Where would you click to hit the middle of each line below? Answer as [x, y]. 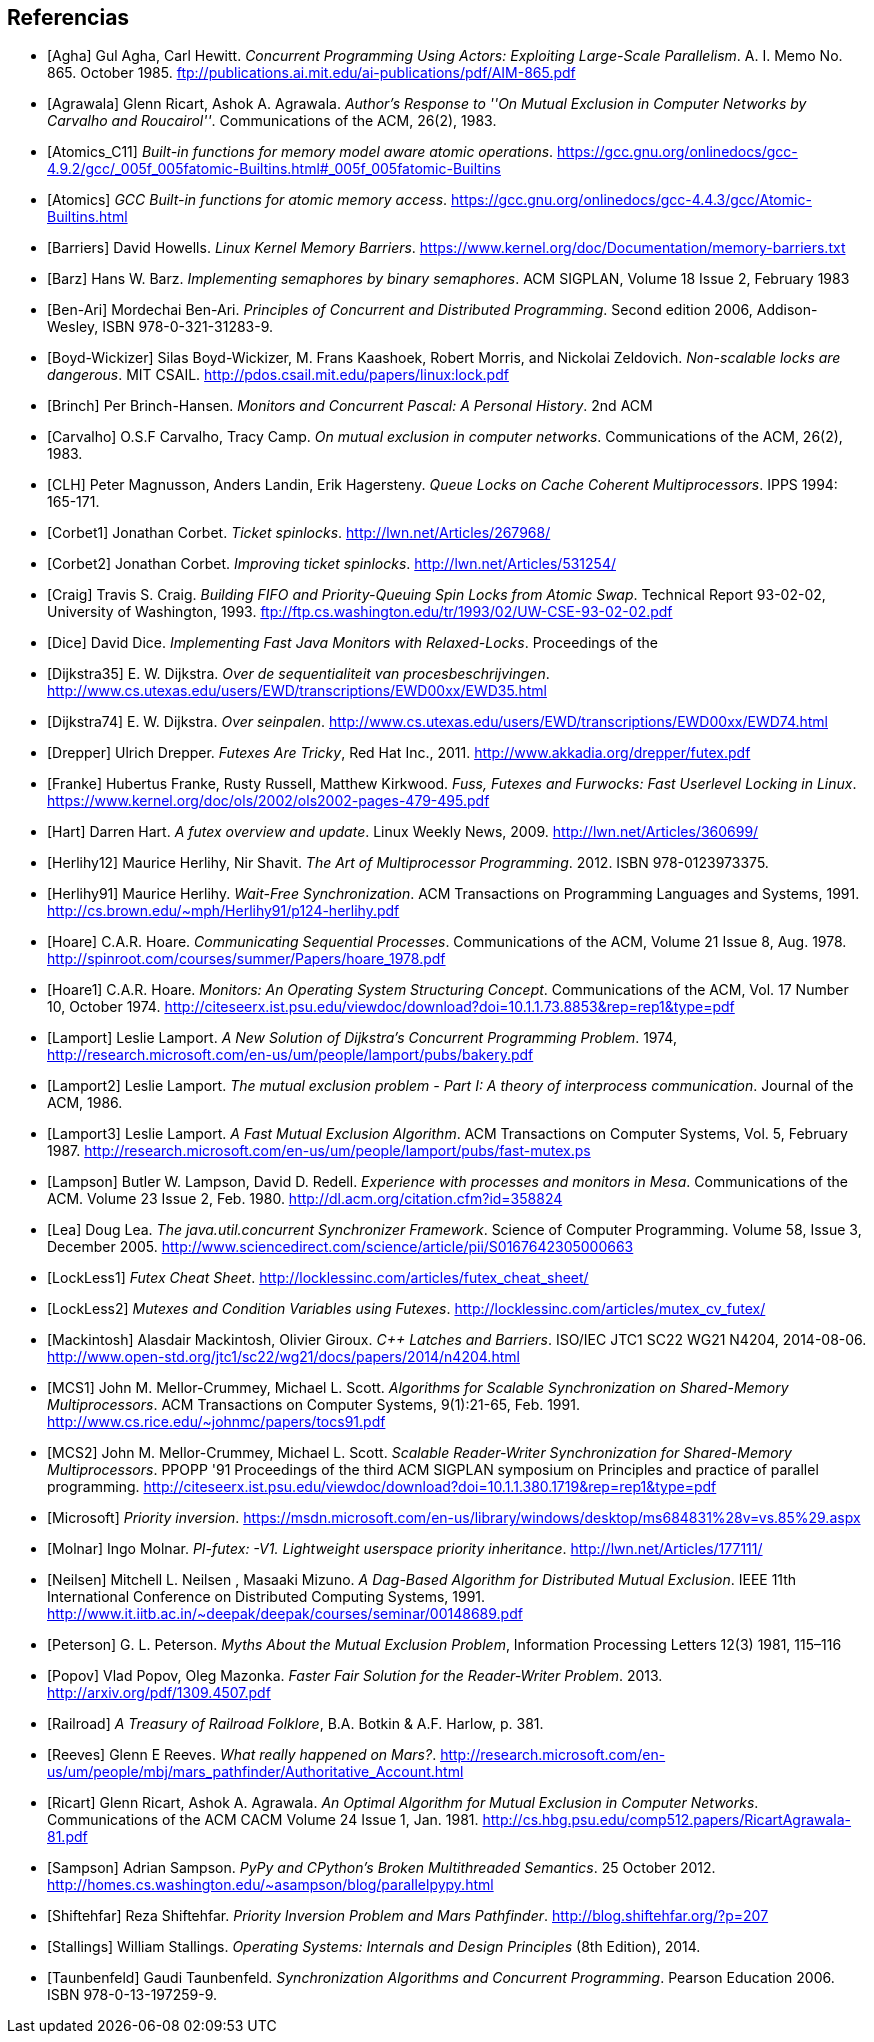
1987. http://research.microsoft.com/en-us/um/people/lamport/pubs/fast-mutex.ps [319, 1151]
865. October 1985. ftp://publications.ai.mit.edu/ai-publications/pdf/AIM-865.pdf [311, 73]
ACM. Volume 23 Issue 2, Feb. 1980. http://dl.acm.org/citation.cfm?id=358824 [305, 1199]
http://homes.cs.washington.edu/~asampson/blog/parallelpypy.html [270, 1885]
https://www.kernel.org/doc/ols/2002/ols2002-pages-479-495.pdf [268, 801]
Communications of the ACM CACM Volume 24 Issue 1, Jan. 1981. [263, 1820]
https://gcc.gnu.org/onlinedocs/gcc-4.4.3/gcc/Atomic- [631, 200]
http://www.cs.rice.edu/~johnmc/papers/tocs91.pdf [216, 1422]
